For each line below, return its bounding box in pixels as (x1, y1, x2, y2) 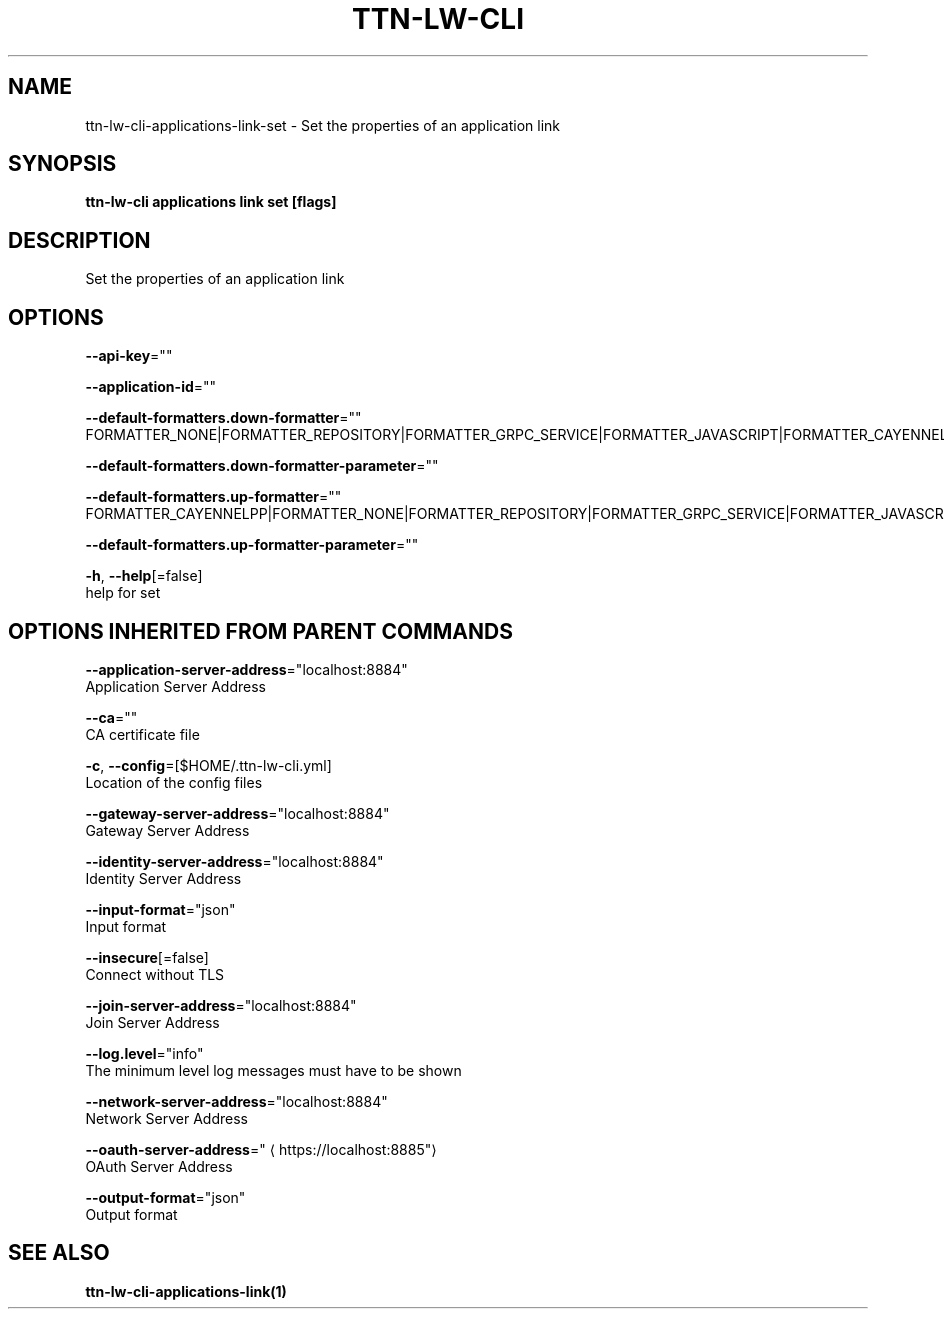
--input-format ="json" (85, 900, 236, 918)
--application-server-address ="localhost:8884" (85, 660, 408, 678)
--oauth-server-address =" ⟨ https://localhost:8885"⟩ (85, 1140, 437, 1158)
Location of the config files (85, 773, 263, 791)
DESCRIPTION (8, 227, 151, 253)
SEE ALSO (8, 1240, 110, 1266)
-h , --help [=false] (85, 567, 203, 585)
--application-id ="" (85, 378, 217, 396)
